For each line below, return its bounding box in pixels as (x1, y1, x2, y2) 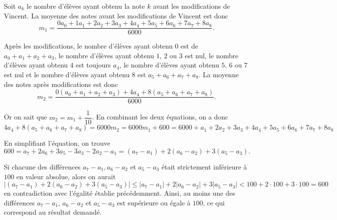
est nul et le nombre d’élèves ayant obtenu (4, 69, 130, 80)
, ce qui (203, 197, 225, 207)
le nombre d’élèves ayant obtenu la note (26, 1, 145, 11)
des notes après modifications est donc (4, 79, 118, 89)
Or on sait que (4, 112, 47, 122)
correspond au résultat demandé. (4, 207, 102, 217)
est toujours (75, 60, 111, 70)
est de (180, 41, 198, 51)
